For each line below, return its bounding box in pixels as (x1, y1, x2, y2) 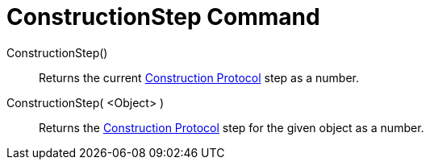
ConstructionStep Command (6, 3, 320, 31)
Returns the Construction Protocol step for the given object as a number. (39, 120, 424, 135)
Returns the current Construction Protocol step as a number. (39, 70, 360, 85)
